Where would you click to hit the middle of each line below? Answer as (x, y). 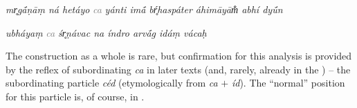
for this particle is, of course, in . (75, 96)
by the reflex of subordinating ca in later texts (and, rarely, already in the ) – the (178, 69)
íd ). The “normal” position (288, 83)
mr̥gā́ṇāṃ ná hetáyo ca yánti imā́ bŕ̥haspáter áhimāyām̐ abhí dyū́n (144, 9)
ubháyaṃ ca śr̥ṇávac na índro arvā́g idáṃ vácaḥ (106, 32)
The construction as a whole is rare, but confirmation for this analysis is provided (179, 56)
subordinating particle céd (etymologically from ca (112, 83)
